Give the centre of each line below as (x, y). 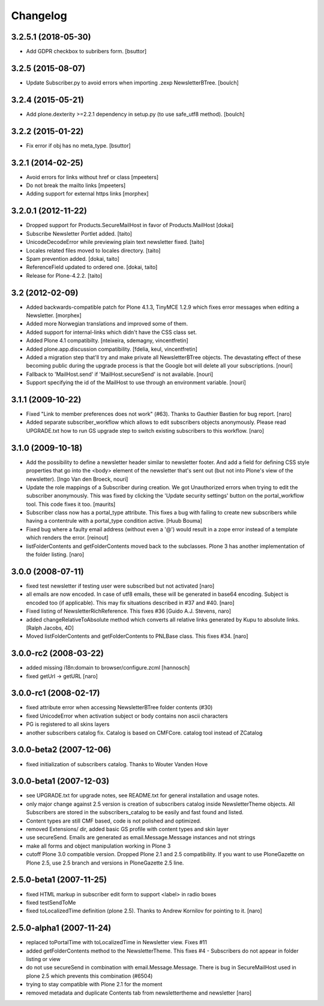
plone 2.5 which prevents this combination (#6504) (89, 976)
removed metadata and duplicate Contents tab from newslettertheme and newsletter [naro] (139, 993)
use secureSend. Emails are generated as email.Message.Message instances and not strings (141, 838)
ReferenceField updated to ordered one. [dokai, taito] (92, 267)
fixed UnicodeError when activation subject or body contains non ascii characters (127, 716)
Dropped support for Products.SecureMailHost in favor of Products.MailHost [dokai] (130, 225)
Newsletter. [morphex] (54, 315)
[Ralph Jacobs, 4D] (50, 628)
